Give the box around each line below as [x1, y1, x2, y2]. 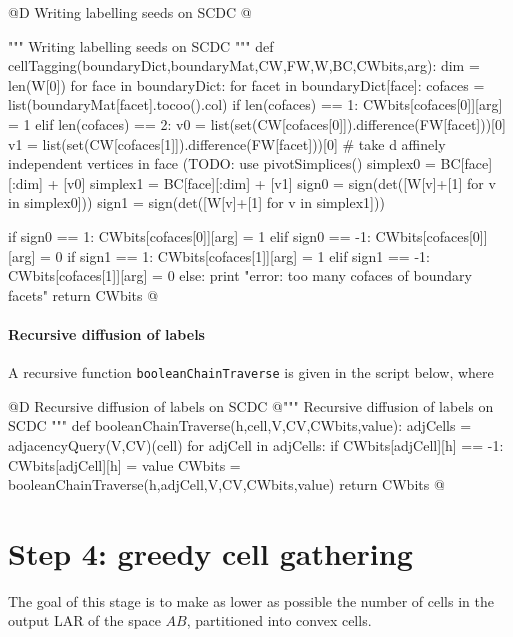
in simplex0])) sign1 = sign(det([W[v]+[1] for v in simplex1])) [8, 192, 385, 213]
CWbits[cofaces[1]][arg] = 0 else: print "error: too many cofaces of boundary [8, 265, 472, 286]
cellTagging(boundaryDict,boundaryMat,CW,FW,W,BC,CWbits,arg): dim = [8, 55, 480, 76]
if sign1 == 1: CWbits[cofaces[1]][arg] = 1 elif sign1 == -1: [67, 245, 430, 266]
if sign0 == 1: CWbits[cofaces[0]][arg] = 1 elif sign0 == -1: [8, 225, 371, 246]
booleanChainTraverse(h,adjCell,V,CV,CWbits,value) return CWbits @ [8, 474, 445, 495]
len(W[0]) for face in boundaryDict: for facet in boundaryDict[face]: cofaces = [8, 74, 485, 95]
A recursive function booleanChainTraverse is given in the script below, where [8, 362, 494, 383]
